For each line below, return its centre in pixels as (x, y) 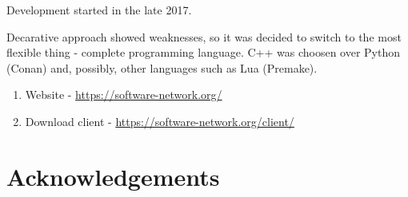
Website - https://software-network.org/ (124, 95)
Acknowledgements (113, 176)
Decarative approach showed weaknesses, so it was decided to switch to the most (204, 36)
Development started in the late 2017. (99, 10)
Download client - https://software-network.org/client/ (160, 121)
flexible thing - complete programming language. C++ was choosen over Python (204, 52)
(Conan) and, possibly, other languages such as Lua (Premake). (162, 67)
